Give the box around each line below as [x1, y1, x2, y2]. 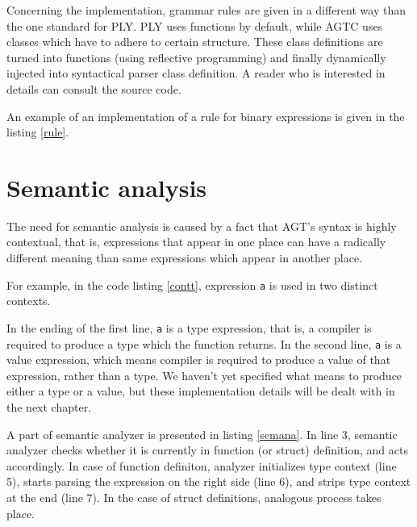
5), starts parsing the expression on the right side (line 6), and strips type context [6, 473, 411, 490]
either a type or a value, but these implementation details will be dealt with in [6, 383, 395, 399]
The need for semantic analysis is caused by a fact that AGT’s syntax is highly [6, 217, 397, 234]
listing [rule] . [6, 123, 69, 140]
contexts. [6, 292, 51, 309]
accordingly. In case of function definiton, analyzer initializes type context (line [6, 457, 397, 474]
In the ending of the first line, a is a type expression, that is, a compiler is [6, 319, 372, 336]
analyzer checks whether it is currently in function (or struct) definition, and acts [6, 441, 408, 458]
